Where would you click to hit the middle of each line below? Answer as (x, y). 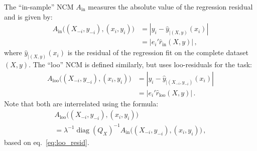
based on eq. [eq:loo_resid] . (47, 142)
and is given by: (28, 16)
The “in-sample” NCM (39, 7)
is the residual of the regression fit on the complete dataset (158, 52)
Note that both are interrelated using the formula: (81, 103)
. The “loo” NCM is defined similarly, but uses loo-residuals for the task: (140, 64)
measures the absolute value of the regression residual (170, 7)
